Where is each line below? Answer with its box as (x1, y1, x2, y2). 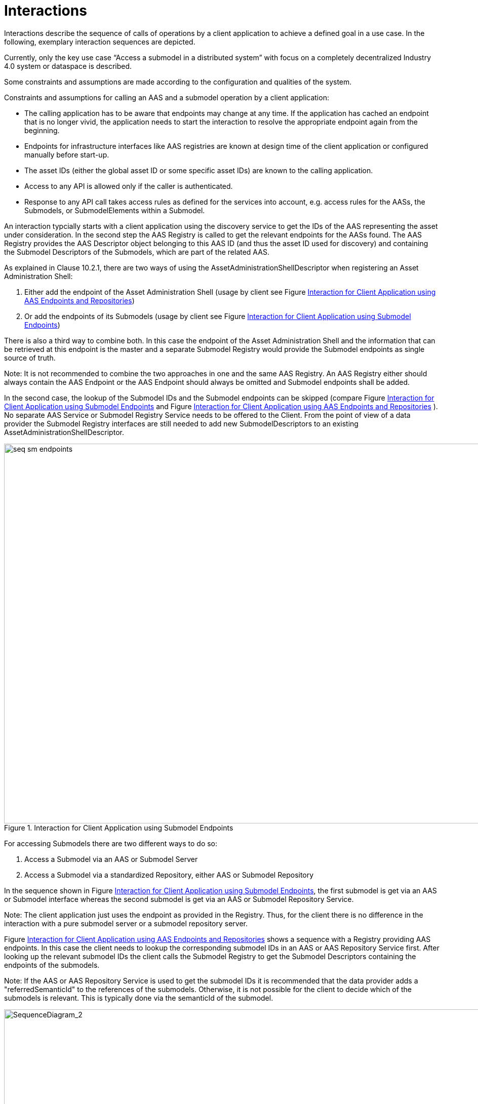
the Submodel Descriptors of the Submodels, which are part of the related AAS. (4, 247, 269, 256)
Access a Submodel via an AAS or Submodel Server (24, 854, 198, 863)
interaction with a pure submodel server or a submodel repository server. (4, 919, 248, 928)
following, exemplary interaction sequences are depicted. (4, 37, 195, 46)
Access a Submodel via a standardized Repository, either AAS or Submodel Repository (24, 870, 314, 879)
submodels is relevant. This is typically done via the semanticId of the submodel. (4, 993, 273, 1002)
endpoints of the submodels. (4, 960, 100, 969)
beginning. (24, 126, 60, 135)
